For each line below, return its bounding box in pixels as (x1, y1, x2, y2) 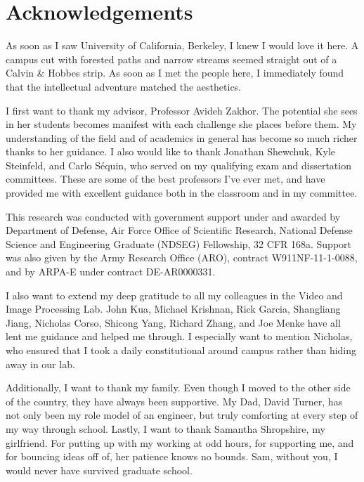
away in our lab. (6, 356, 75, 371)
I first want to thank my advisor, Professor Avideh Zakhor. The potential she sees (6, 103, 358, 117)
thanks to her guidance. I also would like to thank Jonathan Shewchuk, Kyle (6, 144, 336, 159)
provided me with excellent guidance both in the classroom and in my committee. (6, 185, 358, 200)
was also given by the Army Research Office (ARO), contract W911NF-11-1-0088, (6, 250, 358, 265)
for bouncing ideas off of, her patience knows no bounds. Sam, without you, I (6, 449, 338, 464)
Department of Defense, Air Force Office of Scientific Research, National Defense (6, 223, 353, 237)
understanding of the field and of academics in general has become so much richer (6, 130, 358, 145)
